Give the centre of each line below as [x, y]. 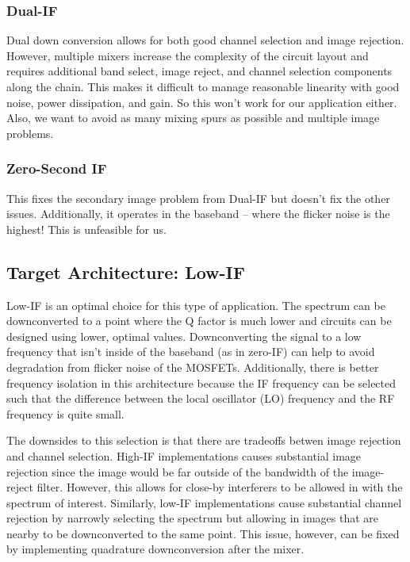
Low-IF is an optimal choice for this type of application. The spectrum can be [196, 305]
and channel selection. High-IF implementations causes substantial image [184, 455]
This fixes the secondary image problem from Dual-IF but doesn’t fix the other [198, 198]
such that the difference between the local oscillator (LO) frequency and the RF [201, 398]
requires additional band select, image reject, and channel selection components [199, 71]
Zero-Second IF [57, 168]
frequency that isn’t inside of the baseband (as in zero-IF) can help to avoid [191, 352]
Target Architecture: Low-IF [126, 271]
